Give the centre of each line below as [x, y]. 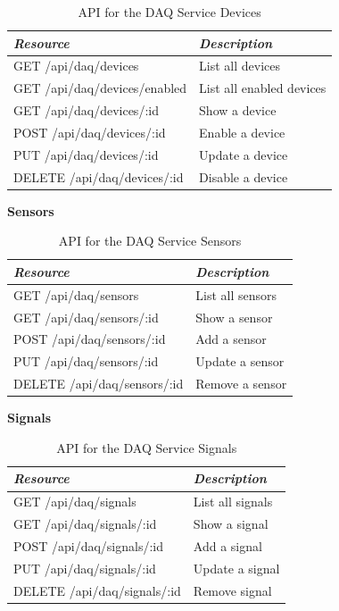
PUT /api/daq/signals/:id [85, 568]
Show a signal [231, 524]
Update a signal [236, 568]
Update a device [244, 154]
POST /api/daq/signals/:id [88, 545]
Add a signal [227, 545]
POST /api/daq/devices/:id [90, 132]
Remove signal [232, 590]
